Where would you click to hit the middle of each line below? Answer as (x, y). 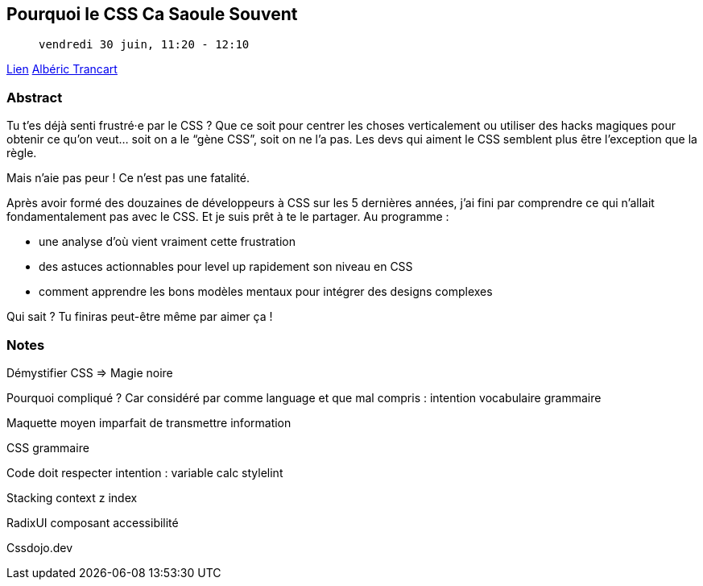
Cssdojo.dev (40, 547)
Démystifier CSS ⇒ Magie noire (90, 372)
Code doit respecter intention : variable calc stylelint (145, 472)
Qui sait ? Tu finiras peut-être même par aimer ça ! (140, 317)
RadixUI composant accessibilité (93, 522)
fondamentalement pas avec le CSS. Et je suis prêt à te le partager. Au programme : (228, 217)
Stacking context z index (72, 497)
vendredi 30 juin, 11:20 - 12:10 (144, 45)
